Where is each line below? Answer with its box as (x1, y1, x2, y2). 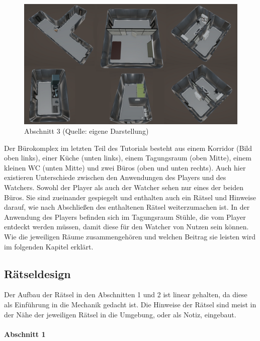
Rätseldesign (4, 266, 71, 281)
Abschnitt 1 (4, 328, 46, 339)
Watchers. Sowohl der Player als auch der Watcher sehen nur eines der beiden (4, 182, 243, 193)
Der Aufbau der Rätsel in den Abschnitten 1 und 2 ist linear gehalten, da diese (4, 289, 247, 300)
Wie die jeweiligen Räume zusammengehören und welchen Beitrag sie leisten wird (4, 231, 256, 242)
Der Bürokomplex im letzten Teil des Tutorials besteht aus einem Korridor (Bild (4, 142, 252, 153)
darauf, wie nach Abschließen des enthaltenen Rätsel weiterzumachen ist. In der (4, 202, 250, 212)
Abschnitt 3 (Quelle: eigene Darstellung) (24, 126, 149, 136)
